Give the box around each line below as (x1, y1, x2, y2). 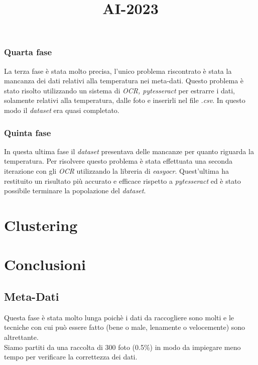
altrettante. (4, 331, 39, 342)
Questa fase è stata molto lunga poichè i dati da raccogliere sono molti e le (4, 312, 234, 322)
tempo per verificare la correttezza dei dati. (4, 351, 138, 362)
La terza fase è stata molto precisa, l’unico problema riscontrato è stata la (4, 65, 232, 76)
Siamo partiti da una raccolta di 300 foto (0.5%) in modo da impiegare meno (4, 341, 241, 352)
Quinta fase (4, 126, 51, 139)
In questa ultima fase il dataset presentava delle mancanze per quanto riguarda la (4, 146, 254, 156)
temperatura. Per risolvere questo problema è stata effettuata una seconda (4, 156, 232, 166)
